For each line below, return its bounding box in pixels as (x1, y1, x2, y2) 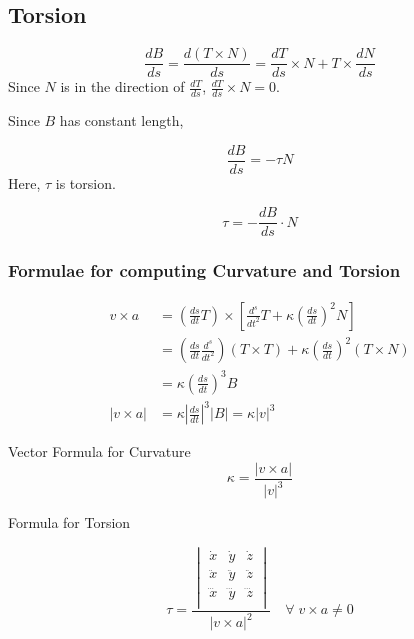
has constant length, (59, 110, 184, 131)
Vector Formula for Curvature (8, 441, 191, 462)
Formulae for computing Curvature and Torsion (8, 258, 401, 283)
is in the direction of (60, 76, 185, 97)
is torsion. (55, 172, 116, 193)
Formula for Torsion (8, 512, 131, 533)
